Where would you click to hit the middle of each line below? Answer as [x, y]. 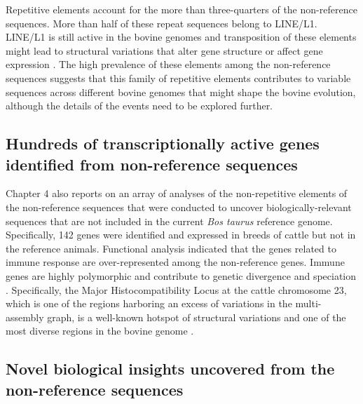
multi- [308, 303]
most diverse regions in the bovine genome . [100, 331]
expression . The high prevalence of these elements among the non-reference [168, 64]
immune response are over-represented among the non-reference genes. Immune [175, 262]
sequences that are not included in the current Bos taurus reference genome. [169, 221]
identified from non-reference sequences [152, 164]
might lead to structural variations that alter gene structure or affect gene [164, 50]
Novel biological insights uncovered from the [170, 369]
